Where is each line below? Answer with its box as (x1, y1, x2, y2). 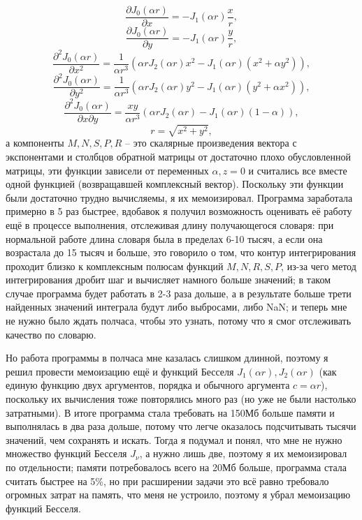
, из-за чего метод (281, 258, 356, 273)
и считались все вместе (248, 163, 347, 177)
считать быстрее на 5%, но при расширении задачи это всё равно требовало (6, 473, 329, 488)
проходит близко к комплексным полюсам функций (6, 258, 224, 273)
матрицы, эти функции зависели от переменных (6, 163, 209, 177)
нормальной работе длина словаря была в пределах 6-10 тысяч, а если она (6, 231, 323, 246)
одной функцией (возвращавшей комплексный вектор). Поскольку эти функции (6, 177, 344, 191)
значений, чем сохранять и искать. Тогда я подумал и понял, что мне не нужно (6, 432, 342, 447)
